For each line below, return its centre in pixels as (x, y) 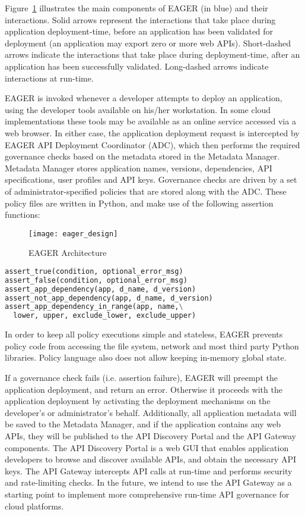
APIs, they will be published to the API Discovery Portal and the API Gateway (150, 435)
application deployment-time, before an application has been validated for (139, 31)
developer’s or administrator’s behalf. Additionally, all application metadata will (151, 412)
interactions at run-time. (49, 78)
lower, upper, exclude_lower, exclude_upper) (105, 316)
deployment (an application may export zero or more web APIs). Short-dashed (148, 43)
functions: (23, 215)
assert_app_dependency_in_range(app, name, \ (94, 307)
